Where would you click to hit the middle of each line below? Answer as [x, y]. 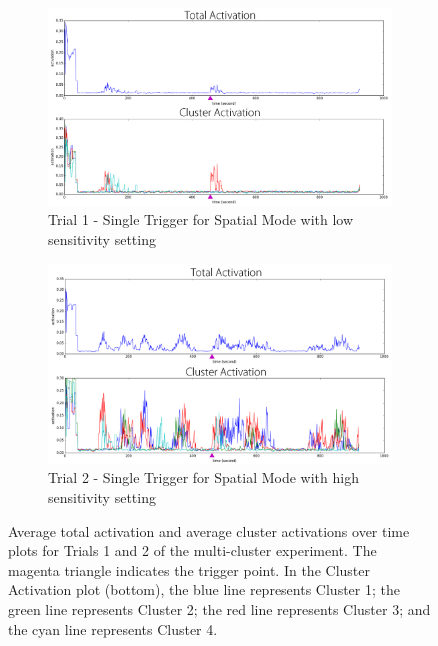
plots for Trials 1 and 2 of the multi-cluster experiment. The [192, 550]
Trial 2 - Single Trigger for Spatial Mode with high [203, 477]
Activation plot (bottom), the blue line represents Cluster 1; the [204, 589]
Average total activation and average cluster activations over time [209, 530]
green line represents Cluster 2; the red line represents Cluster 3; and [219, 609]
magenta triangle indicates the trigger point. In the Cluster [189, 569]
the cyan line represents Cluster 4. [113, 628]
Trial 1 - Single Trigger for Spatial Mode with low [201, 219]
